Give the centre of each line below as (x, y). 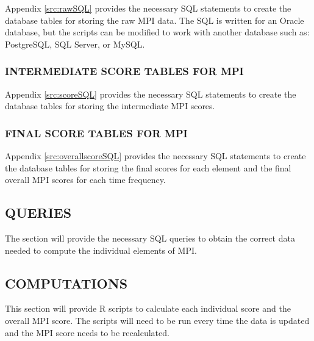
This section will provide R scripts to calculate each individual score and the (148, 308)
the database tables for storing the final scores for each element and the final (148, 167)
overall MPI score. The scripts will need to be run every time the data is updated (157, 320)
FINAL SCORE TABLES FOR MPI (96, 133)
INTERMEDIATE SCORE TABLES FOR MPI (124, 71)
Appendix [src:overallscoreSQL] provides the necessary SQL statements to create (155, 156)
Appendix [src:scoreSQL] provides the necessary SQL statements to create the (151, 94)
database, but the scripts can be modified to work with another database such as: (157, 32)
